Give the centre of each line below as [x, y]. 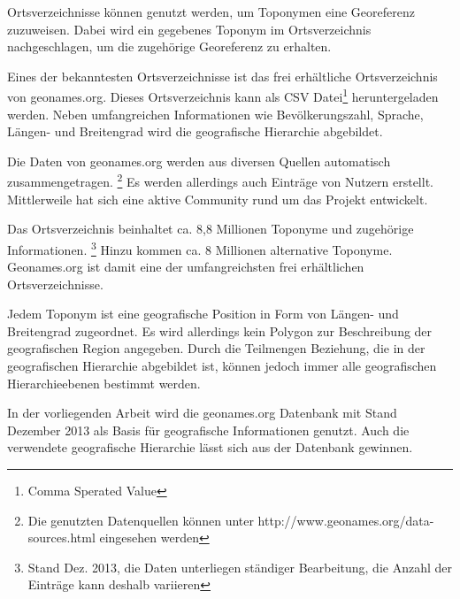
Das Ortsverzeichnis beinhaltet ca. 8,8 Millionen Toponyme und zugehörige [211, 229]
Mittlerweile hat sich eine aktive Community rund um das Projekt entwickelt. [218, 199]
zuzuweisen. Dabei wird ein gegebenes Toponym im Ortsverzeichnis [189, 29]
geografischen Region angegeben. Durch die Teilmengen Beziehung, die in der [216, 348]
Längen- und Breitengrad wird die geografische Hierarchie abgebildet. [195, 131]
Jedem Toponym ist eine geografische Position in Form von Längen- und [203, 314]
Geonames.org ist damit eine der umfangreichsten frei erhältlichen [186, 267]
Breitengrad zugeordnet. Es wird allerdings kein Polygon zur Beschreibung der [220, 330]
